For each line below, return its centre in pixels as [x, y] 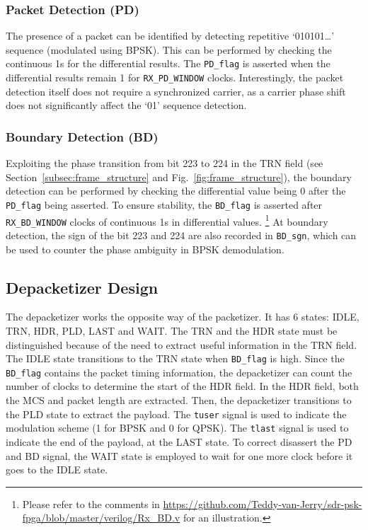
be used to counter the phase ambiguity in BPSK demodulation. [145, 249]
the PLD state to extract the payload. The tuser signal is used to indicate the [176, 414]
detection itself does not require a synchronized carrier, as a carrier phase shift [176, 91]
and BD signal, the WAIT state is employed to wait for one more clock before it [179, 455]
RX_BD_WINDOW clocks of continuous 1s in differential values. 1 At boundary [167, 220]
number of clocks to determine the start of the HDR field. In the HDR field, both [182, 386]
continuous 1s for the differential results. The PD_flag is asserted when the [168, 63]
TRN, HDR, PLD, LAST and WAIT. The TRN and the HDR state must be [172, 330]
